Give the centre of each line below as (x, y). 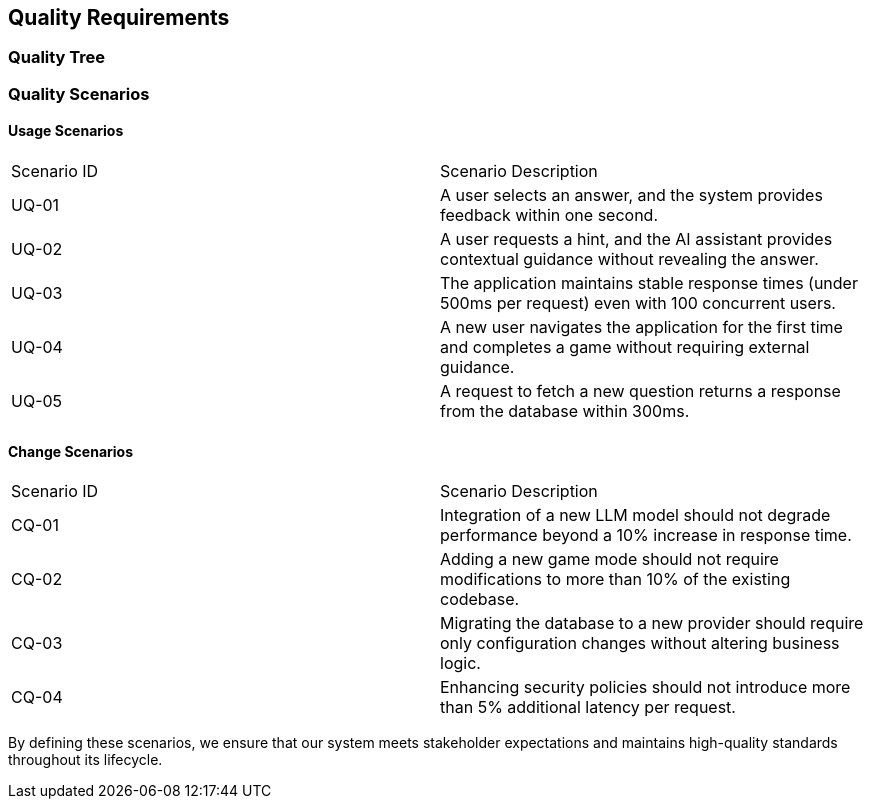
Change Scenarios (70, 451)
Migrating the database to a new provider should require (652, 623)
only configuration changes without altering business (640, 643)
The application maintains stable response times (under (649, 283)
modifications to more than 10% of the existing (615, 579)
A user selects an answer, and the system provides (631, 195)
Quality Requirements (119, 17)
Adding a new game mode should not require (609, 559)
